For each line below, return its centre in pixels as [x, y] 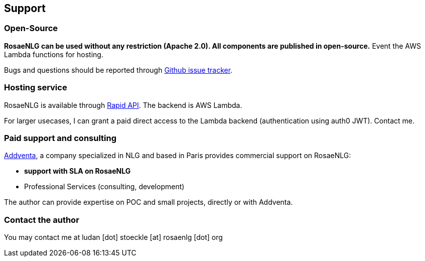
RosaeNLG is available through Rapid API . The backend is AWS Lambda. [123, 105]
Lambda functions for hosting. [54, 54]
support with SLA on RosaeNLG [78, 171]
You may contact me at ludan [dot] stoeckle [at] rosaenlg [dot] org [113, 237]
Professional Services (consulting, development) [104, 187]
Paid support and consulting [60, 138]
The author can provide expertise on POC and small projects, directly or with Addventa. [149, 202]
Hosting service [36, 88]
